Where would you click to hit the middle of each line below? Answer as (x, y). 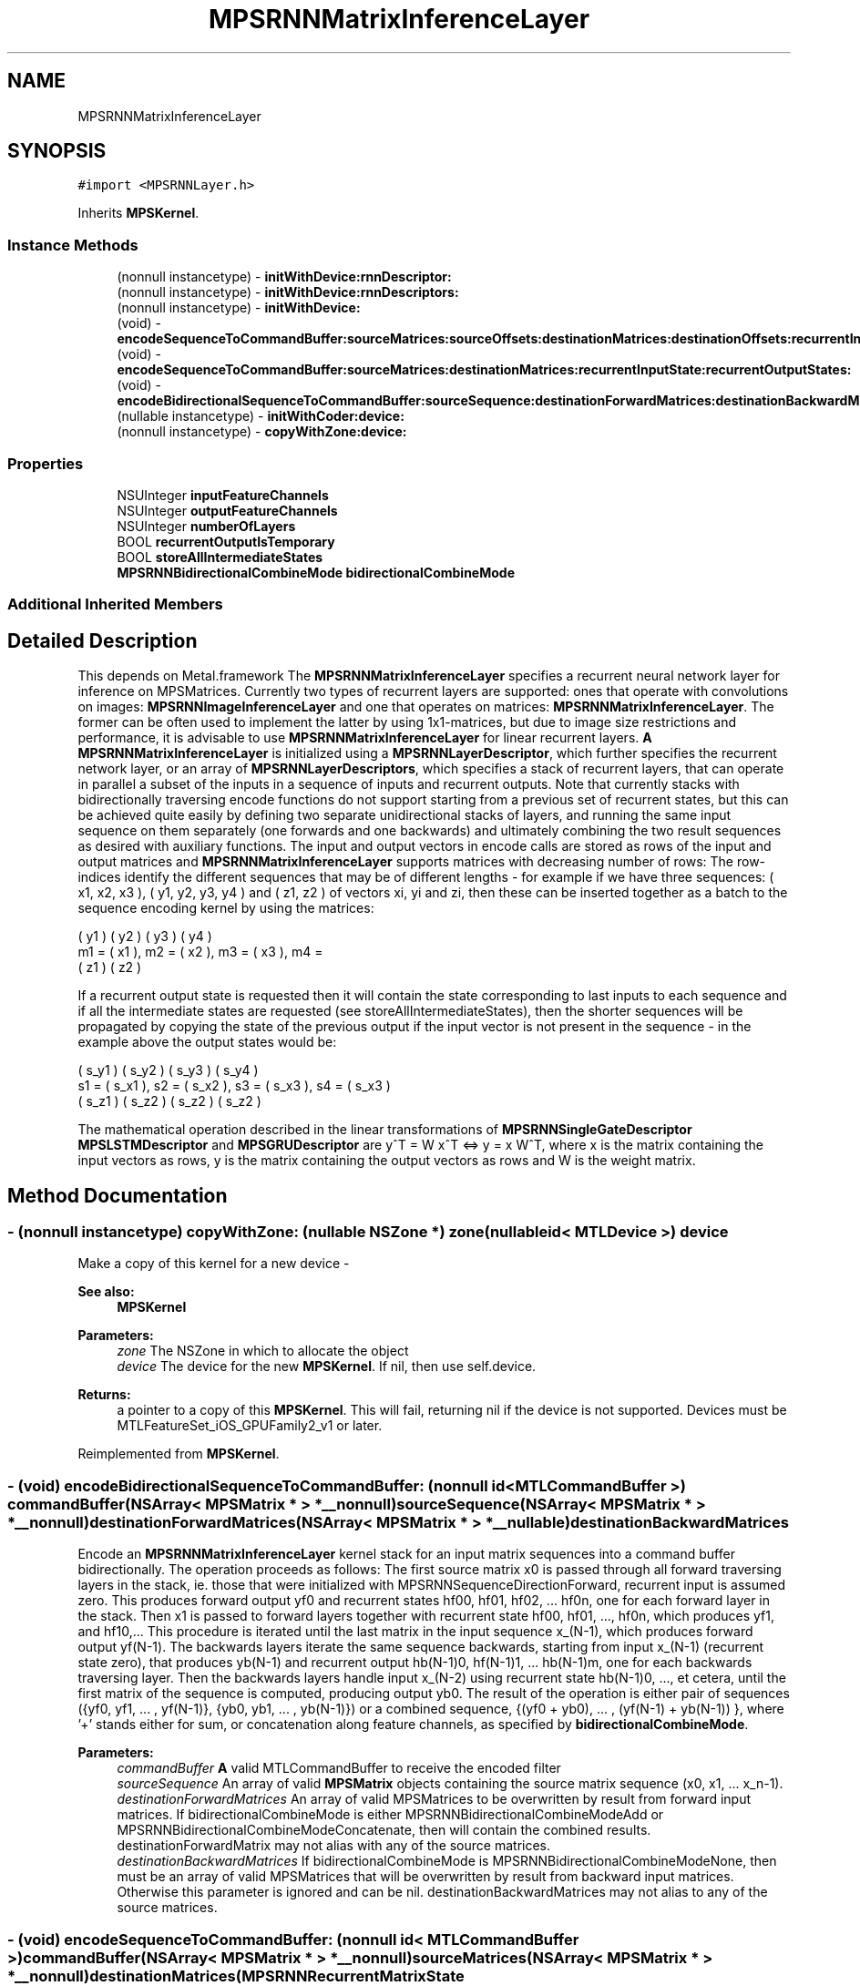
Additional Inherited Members (115, 604)
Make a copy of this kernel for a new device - (214, 1264)
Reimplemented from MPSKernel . (179, 1454)
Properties (46, 463)
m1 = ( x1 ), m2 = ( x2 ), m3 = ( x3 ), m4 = (200, 952)
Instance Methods (73, 245)
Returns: (104, 1395)
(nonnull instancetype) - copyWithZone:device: (262, 432)
